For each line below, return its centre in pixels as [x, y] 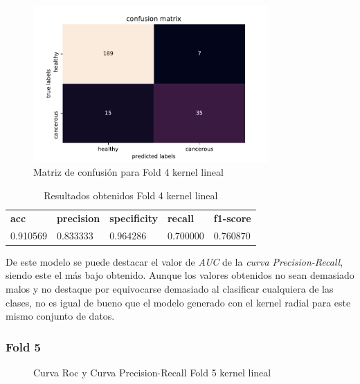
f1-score [232, 218]
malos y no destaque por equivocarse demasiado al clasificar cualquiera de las [170, 288]
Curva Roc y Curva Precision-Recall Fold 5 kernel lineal [152, 372]
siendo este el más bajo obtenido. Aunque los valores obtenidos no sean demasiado [180, 275]
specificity [134, 218]
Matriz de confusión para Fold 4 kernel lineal [128, 172]
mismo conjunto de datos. [60, 316]
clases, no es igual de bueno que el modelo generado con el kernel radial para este [178, 302]
